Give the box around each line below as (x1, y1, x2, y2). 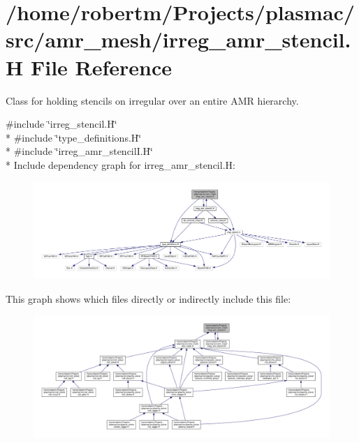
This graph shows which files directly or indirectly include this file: (6, 291, 291, 306)
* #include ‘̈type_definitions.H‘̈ (6, 130, 142, 144)
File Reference (30, 52, 173, 81)
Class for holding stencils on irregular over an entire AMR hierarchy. (6, 93, 299, 107)
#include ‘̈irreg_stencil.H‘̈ (6, 117, 117, 131)
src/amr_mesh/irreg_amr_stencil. (6, 25, 351, 54)
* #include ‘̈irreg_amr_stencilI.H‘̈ (6, 144, 153, 158)
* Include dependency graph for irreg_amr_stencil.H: (6, 157, 235, 172)
